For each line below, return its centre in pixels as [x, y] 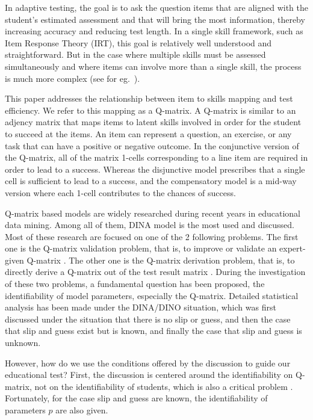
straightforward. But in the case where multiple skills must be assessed [135, 54]
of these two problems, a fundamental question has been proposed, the [135, 284]
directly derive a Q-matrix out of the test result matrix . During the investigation [155, 272]
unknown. [23, 343]
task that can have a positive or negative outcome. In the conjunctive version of [152, 145]
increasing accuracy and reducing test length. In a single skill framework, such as [154, 31]
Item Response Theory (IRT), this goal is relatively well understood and [138, 42]
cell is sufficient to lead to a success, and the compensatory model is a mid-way [151, 181]
